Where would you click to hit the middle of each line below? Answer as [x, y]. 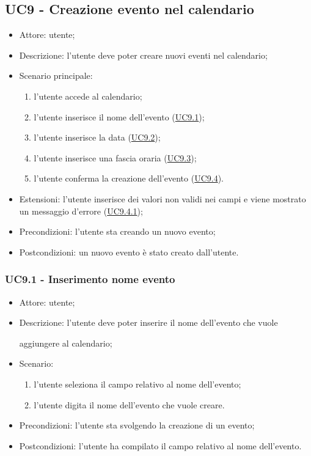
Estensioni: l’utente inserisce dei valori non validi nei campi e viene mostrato [163, 198]
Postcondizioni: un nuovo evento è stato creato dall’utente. [129, 252]
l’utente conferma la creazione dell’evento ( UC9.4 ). [129, 178]
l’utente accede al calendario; [88, 96]
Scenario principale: [56, 75]
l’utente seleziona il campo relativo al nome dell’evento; [137, 384]
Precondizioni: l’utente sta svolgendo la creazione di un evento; [137, 425]
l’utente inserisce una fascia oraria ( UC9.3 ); [115, 157]
